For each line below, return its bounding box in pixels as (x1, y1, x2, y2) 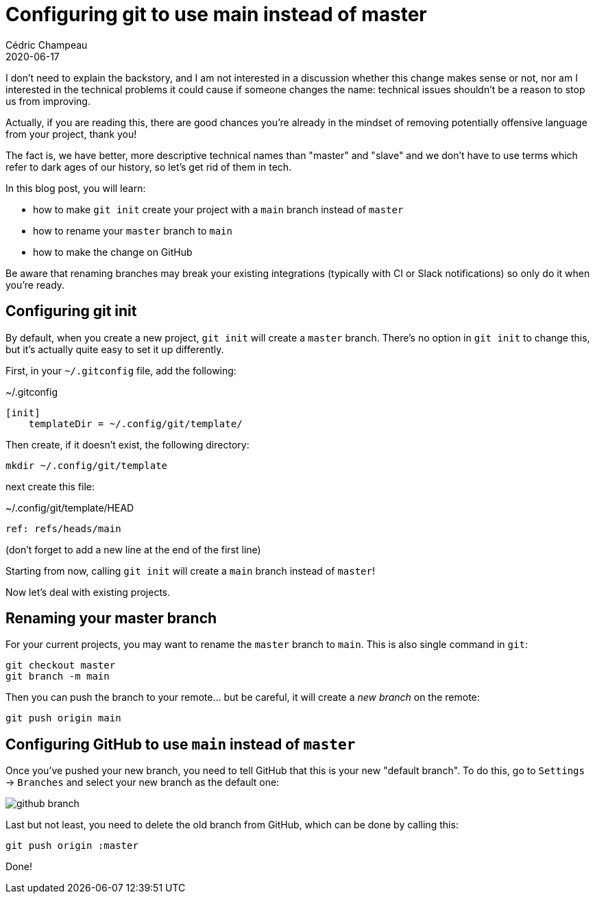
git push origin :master (5, 840, 138, 852)
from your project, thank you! (5, 128, 137, 140)
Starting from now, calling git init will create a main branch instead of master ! (5, 564, 375, 577)
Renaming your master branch (5, 610, 217, 627)
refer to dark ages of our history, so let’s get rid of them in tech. (5, 160, 292, 173)
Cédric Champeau (5, 38, 88, 51)
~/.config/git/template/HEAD (5, 501, 134, 514)
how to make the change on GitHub (33, 245, 193, 258)
